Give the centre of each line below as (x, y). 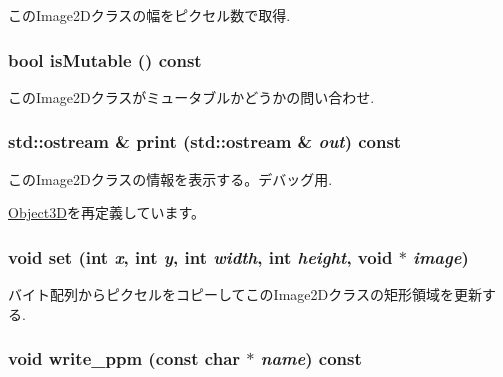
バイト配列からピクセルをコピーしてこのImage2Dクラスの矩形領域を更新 (245, 294)
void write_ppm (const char (124, 358)
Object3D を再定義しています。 (107, 212)
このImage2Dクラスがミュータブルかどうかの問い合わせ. (191, 96)
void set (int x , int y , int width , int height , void (200, 256)
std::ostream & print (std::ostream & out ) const (205, 141)
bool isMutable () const (105, 59)
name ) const (311, 358)
